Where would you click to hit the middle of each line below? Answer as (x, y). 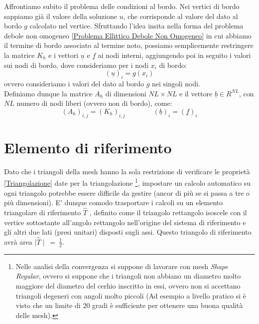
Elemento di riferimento (88, 147)
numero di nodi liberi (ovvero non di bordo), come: (94, 103)
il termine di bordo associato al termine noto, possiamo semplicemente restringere (129, 45)
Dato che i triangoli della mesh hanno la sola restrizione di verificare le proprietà (127, 171)
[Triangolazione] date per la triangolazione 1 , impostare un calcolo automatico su (128, 182)
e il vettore (196, 93)
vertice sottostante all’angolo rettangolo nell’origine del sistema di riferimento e (125, 222)
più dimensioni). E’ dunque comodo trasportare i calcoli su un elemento (114, 202)
